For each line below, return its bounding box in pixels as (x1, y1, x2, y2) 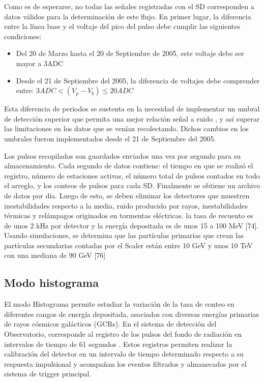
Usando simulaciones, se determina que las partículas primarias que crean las (4, 230, 244, 241)
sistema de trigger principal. (4, 368, 92, 379)
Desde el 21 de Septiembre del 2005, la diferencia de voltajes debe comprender (16, 75, 260, 85)
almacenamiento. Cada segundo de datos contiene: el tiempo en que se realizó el (4, 160, 253, 171)
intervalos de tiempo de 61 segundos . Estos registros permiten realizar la (4, 338, 232, 349)
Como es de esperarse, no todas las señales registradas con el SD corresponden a (4, 1, 254, 11)
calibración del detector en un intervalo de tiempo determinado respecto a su (4, 348, 244, 359)
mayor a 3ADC (16, 57, 64, 68)
